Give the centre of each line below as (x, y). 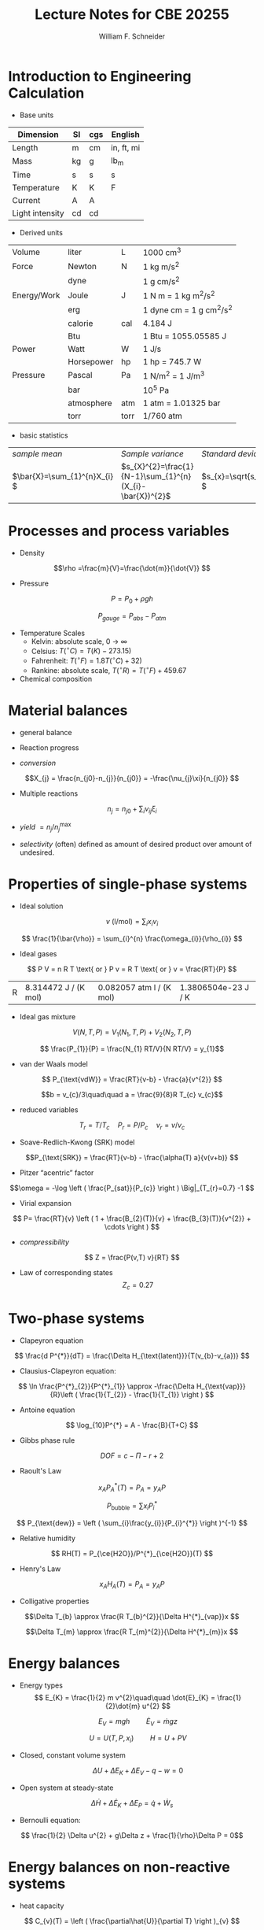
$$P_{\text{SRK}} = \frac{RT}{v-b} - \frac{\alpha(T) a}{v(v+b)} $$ (132, 1158)
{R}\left (62, 1394)
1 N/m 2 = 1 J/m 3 (174, 375)
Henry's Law (40, 1569)
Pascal (80, 375)
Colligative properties (54, 1601)
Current (26, 200)
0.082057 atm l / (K (134, 987)
